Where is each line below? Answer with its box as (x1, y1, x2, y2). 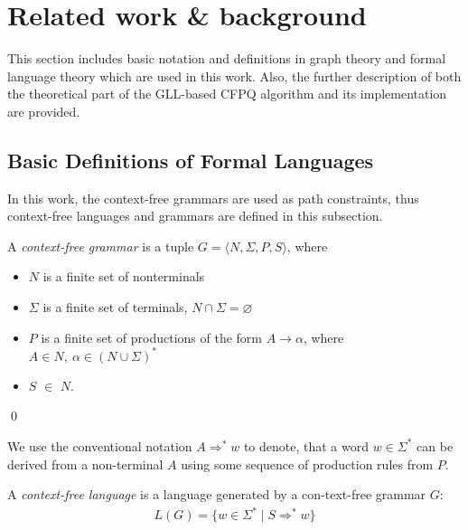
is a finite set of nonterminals (42, 267, 205, 286)
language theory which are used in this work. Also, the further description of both (7, 66, 462, 85)
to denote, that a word (243, 436, 370, 455)
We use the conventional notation (7, 436, 192, 455)
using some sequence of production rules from (181, 454, 434, 473)
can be (417, 436, 454, 455)
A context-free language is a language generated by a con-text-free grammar (7, 485, 426, 504)
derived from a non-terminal (7, 454, 164, 473)
